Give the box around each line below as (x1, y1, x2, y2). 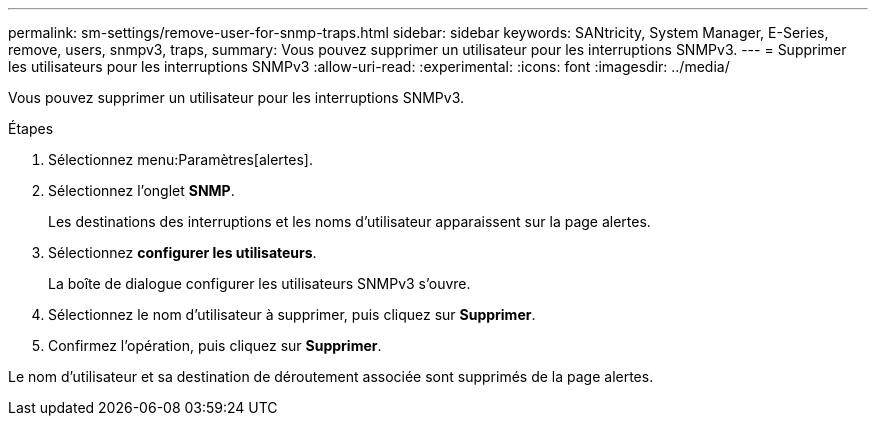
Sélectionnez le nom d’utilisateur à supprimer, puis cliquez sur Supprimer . (48, 306, 536, 323)
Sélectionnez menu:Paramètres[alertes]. (48, 151, 313, 168)
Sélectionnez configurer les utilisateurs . (48, 244, 317, 261)
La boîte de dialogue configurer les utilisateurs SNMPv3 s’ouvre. (48, 275, 471, 292)
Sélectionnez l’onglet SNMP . (48, 182, 235, 199)
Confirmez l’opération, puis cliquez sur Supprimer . (48, 337, 382, 354)
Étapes (8, 120, 54, 137)
